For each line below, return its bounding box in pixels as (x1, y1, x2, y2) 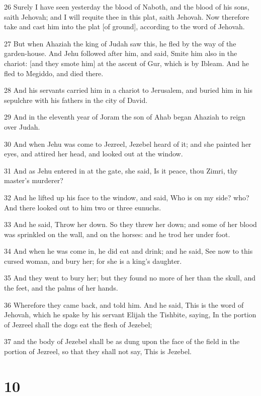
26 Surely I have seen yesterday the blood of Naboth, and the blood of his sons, (4, 2, 249, 12)
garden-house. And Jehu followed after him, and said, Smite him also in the (4, 48, 237, 59)
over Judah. (4, 121, 40, 132)
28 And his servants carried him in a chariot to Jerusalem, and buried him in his (4, 85, 252, 95)
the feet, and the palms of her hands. (4, 282, 118, 293)
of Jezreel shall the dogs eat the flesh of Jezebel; (4, 319, 152, 329)
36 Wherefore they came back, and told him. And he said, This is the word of (4, 299, 244, 310)
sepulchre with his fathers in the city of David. (4, 94, 148, 105)
